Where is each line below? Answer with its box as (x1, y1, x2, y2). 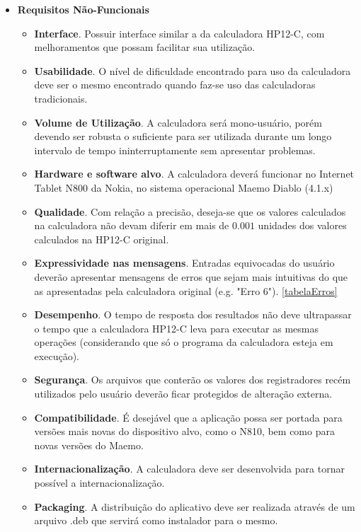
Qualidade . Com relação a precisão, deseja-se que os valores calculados (34, 204, 346, 219)
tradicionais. (34, 91, 88, 105)
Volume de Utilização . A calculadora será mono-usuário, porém (34, 115, 322, 129)
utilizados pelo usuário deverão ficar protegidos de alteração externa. (34, 386, 333, 401)
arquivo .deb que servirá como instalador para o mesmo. (34, 513, 278, 528)
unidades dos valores (258, 218, 347, 233)
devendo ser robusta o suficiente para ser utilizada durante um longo (34, 129, 332, 144)
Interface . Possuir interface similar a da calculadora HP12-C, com (34, 25, 325, 40)
